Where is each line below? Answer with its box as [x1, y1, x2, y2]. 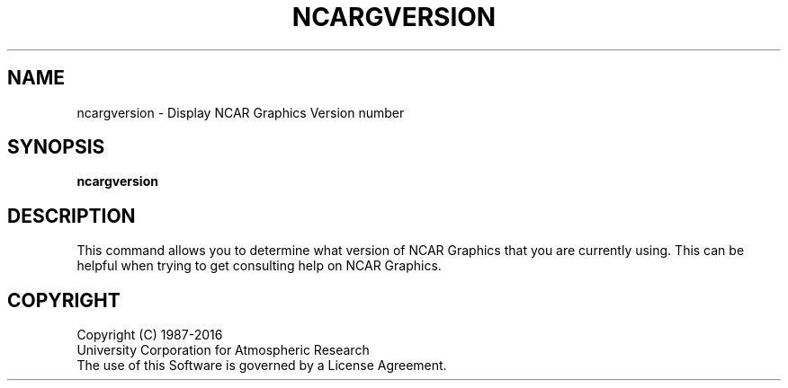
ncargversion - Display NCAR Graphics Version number [76, 104, 405, 120]
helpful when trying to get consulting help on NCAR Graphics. [76, 258, 442, 274]
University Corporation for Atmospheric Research [76, 342, 370, 358]
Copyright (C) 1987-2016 [76, 327, 223, 343]
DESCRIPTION [7, 204, 136, 227]
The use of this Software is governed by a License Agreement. [76, 357, 447, 374]
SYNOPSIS [7, 136, 105, 159]
